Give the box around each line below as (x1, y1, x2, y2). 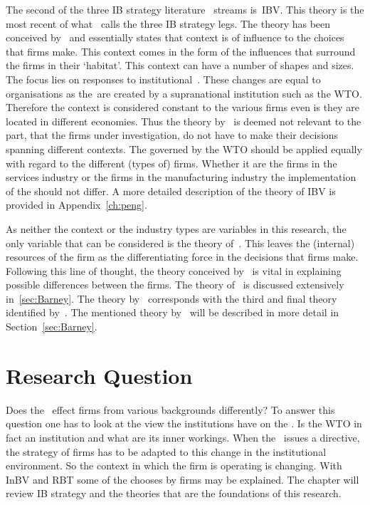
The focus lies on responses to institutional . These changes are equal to (6, 71, 321, 86)
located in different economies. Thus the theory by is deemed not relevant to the (6, 113, 361, 128)
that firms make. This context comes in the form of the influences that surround (6, 43, 356, 58)
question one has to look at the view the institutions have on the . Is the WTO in (6, 416, 362, 431)
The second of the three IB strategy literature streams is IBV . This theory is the (6, 2, 364, 16)
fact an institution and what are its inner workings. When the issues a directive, (6, 429, 360, 444)
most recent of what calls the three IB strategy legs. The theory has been (6, 16, 331, 31)
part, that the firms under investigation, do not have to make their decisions (6, 127, 339, 142)
